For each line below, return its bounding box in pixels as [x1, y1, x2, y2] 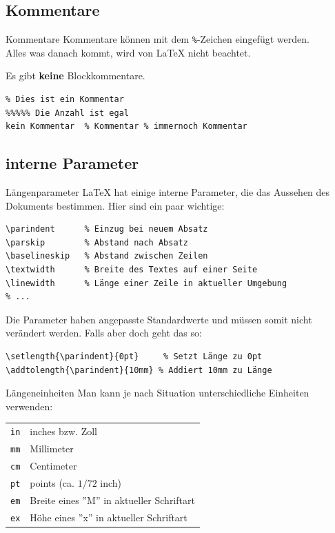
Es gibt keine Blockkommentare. [6, 68, 145, 83]
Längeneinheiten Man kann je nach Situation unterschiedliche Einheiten [6, 385, 309, 400]
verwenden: [6, 399, 53, 413]
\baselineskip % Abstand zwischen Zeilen [6, 251, 208, 261]
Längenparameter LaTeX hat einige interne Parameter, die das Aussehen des [6, 185, 330, 199]
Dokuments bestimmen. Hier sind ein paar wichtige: [6, 198, 225, 212]
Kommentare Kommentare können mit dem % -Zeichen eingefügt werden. [6, 32, 309, 46]
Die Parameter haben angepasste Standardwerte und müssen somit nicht [6, 312, 312, 326]
